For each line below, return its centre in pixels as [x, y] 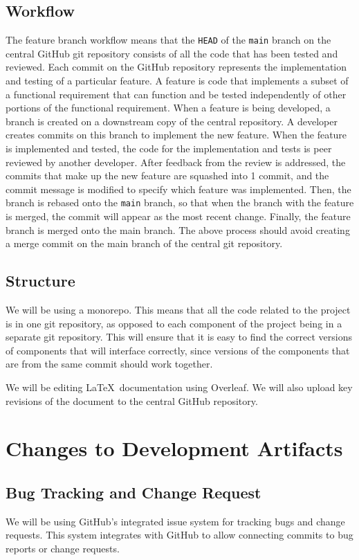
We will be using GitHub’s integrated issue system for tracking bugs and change [175, 521]
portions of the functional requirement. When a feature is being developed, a [168, 108]
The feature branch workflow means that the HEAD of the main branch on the [168, 40]
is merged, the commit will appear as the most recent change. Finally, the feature [178, 216]
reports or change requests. [63, 548]
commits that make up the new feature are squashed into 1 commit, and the [167, 175]
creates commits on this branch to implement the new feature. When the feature [176, 135]
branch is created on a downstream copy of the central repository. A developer [172, 121]
